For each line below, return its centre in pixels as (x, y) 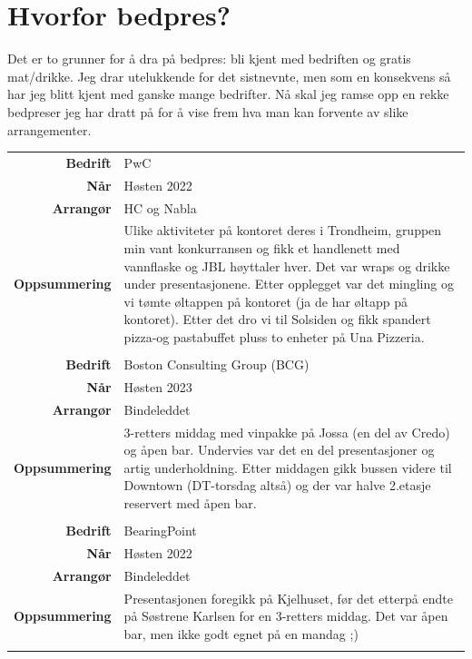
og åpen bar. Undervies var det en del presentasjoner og (279, 450)
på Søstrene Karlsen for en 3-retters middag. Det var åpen (286, 616)
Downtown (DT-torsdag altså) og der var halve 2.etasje (277, 485)
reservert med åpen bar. (190, 502)
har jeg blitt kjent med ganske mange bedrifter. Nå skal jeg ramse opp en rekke (228, 94)
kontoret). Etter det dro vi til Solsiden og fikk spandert (277, 319)
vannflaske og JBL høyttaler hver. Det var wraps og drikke (287, 266)
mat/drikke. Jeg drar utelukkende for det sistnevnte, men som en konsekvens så (229, 76)
